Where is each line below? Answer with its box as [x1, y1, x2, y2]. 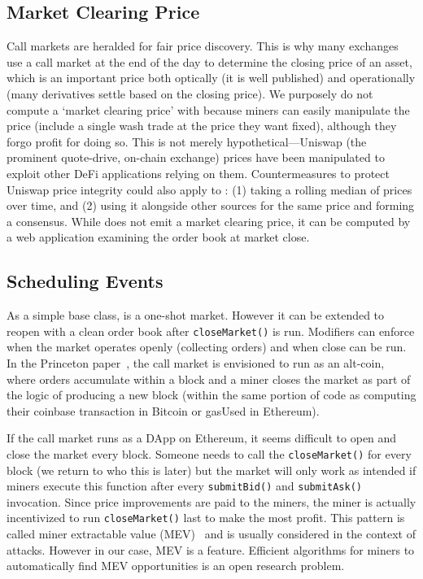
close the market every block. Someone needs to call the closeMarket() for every [7, 445, 412, 462]
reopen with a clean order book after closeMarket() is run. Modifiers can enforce [7, 322, 415, 339]
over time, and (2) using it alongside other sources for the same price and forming [7, 197, 415, 214]
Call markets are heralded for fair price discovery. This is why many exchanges [7, 37, 399, 54]
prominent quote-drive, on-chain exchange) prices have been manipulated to [7, 149, 385, 166]
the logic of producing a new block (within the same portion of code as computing [7, 386, 416, 403]
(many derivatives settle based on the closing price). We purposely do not [7, 85, 373, 102]
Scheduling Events [7, 268, 164, 294]
